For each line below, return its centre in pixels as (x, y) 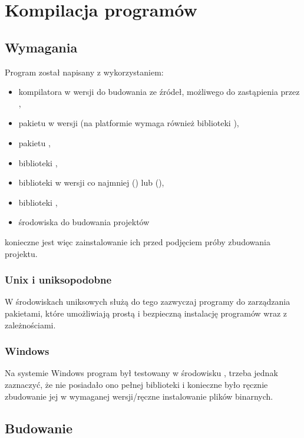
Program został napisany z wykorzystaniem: (84, 72)
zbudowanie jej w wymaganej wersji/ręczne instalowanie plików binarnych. (139, 396)
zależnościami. (30, 325)
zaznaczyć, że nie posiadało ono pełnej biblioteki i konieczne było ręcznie (136, 384)
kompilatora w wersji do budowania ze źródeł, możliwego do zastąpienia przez (159, 92)
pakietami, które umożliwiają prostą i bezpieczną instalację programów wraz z (146, 313)
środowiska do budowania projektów (84, 222)
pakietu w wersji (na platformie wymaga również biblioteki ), (129, 123)
